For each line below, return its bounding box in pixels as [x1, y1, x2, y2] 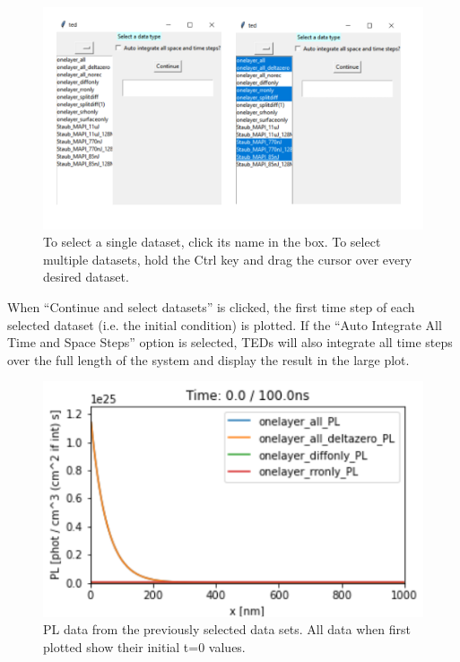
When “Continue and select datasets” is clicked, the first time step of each [7, 298, 415, 317]
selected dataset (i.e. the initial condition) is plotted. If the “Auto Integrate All [7, 315, 442, 334]
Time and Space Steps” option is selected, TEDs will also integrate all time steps [7, 333, 453, 352]
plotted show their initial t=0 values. [43, 637, 246, 656]
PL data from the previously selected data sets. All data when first [43, 620, 411, 639]
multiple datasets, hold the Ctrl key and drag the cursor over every [43, 249, 412, 268]
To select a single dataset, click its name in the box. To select [43, 232, 381, 251]
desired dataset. [43, 267, 129, 286]
